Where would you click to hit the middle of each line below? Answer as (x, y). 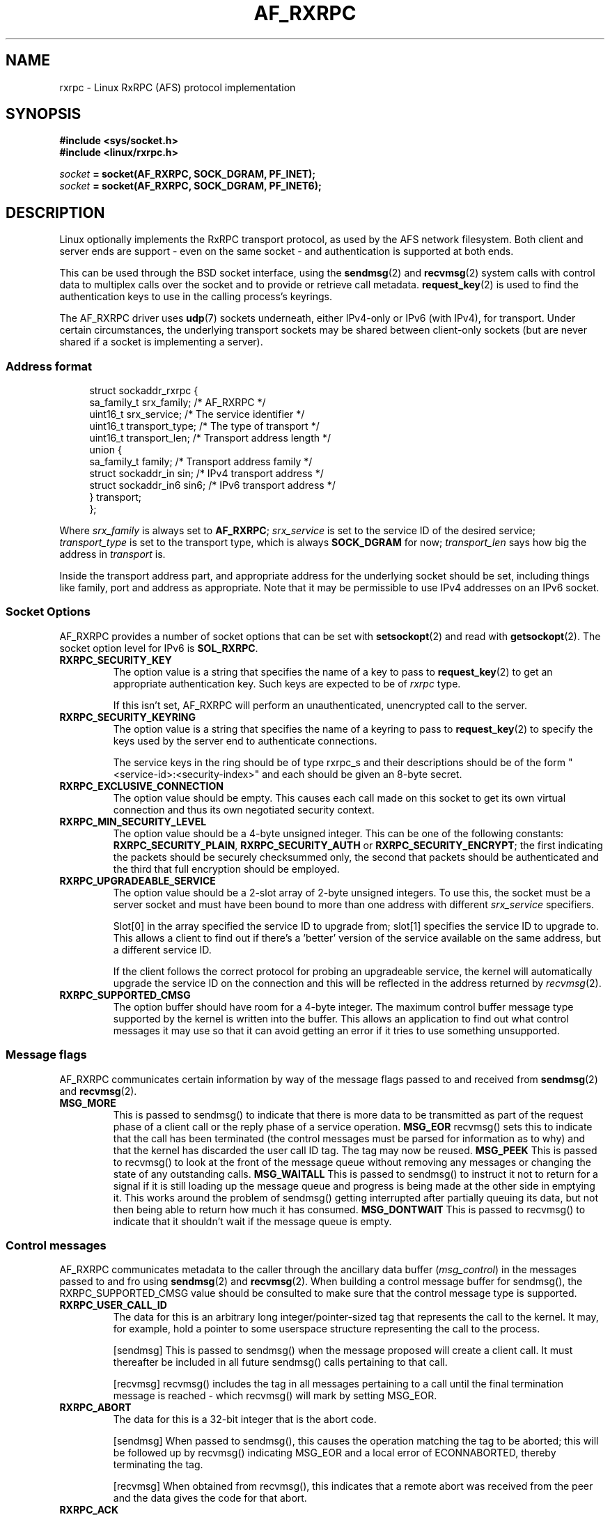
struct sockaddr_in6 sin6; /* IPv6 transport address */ (212, 485)
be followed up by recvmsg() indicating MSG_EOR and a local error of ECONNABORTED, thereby (335, 1453)
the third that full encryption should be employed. (226, 869)
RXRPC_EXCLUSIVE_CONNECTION (141, 786)
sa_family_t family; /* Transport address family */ (201, 462)
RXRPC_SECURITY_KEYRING (128, 717)
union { (105, 450)
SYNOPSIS (44, 114)
